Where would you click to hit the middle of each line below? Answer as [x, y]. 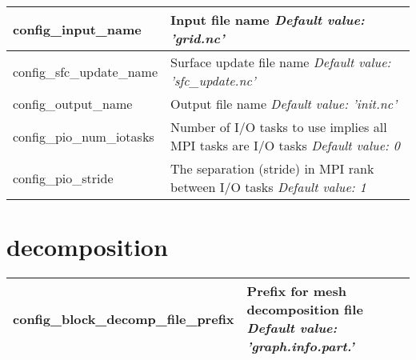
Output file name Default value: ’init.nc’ [284, 104]
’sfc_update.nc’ [213, 80]
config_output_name [73, 104]
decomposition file [305, 310]
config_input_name [77, 29]
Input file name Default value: [268, 20]
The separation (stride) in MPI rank [272, 168]
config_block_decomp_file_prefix [124, 318]
